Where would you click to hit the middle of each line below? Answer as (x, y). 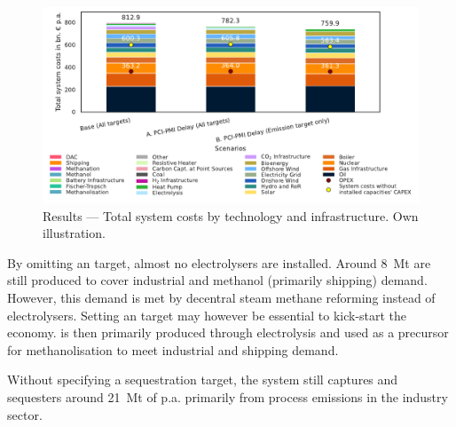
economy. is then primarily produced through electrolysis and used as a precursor (228, 332)
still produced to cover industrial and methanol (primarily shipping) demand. (217, 280)
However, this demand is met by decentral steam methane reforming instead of (221, 298)
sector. (25, 414)
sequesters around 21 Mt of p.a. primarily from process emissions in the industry (228, 397)
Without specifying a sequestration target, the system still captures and (203, 380)
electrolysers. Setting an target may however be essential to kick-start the (207, 315)
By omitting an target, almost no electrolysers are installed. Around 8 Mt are (219, 262)
